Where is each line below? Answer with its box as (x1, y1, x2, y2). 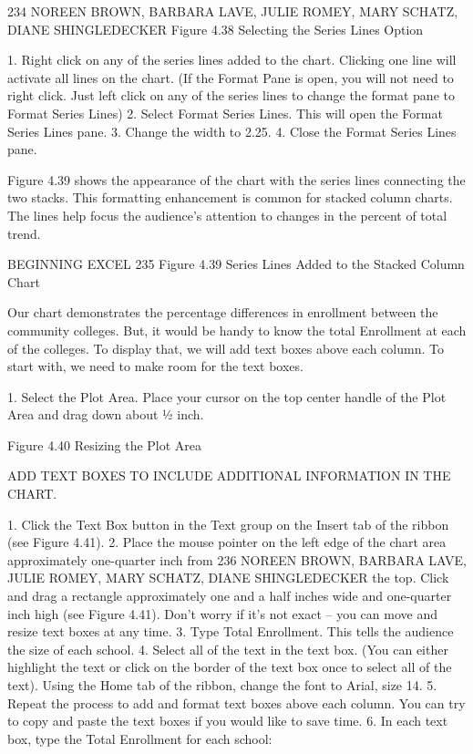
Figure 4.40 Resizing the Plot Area (7, 435, 202, 454)
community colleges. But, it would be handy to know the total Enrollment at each (7, 320, 467, 339)
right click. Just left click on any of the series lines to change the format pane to (7, 86, 455, 105)
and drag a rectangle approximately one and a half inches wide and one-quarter (7, 586, 452, 605)
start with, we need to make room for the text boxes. (7, 356, 303, 376)
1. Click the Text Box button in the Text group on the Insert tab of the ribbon (7, 514, 449, 533)
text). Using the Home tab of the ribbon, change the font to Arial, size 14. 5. (7, 676, 437, 694)
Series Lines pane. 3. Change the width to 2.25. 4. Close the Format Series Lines (7, 121, 457, 140)
